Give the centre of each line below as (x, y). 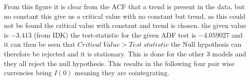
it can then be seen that (40, 44)
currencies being (28, 73)
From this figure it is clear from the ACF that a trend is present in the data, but (125, 6)
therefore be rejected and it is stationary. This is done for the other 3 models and (125, 53)
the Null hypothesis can (206, 44)
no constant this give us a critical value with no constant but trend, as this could (125, 16)
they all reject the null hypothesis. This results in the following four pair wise (119, 63)
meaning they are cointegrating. (122, 73)
